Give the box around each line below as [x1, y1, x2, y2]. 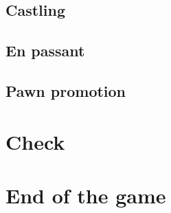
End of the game [5, 181, 166, 209]
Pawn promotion [5, 80, 126, 101]
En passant [5, 40, 85, 61]
